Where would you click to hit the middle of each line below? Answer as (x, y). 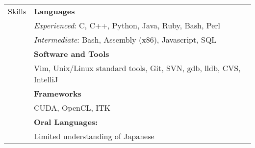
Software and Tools (72, 54)
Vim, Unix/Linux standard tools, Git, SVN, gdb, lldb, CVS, (137, 68)
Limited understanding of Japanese (94, 136)
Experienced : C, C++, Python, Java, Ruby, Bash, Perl (127, 25)
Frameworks (58, 93)
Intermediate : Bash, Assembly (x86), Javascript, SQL (125, 39)
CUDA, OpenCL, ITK (72, 108)
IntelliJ (46, 79)
